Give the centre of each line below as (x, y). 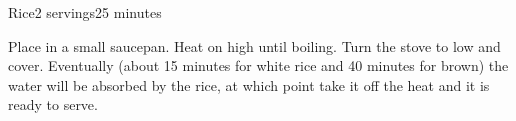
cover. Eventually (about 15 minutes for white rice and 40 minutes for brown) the (258, 65)
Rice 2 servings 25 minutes (85, 12)
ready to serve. (53, 104)
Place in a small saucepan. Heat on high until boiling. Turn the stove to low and (254, 45)
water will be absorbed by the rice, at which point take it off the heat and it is (249, 84)
